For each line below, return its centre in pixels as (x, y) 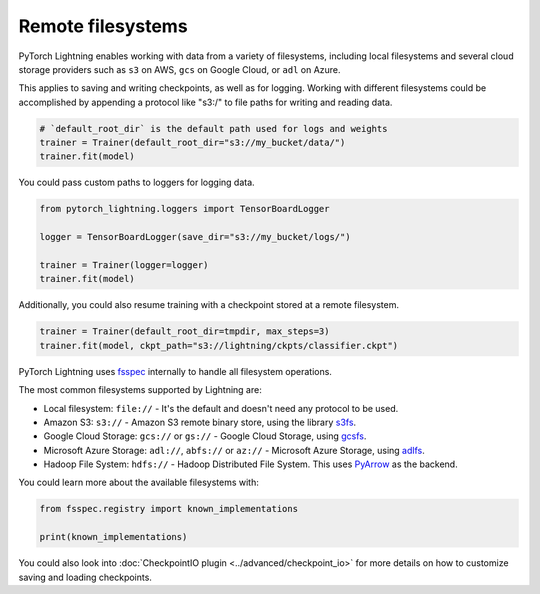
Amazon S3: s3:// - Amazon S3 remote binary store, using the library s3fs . (200, 422)
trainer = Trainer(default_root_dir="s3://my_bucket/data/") (192, 143)
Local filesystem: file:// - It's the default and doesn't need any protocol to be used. (221, 408)
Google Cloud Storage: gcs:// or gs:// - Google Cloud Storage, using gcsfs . (205, 436)
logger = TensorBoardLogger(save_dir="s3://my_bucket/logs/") (195, 237)
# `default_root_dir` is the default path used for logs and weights (213, 128)
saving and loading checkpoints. (85, 577)
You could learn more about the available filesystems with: (138, 482)
